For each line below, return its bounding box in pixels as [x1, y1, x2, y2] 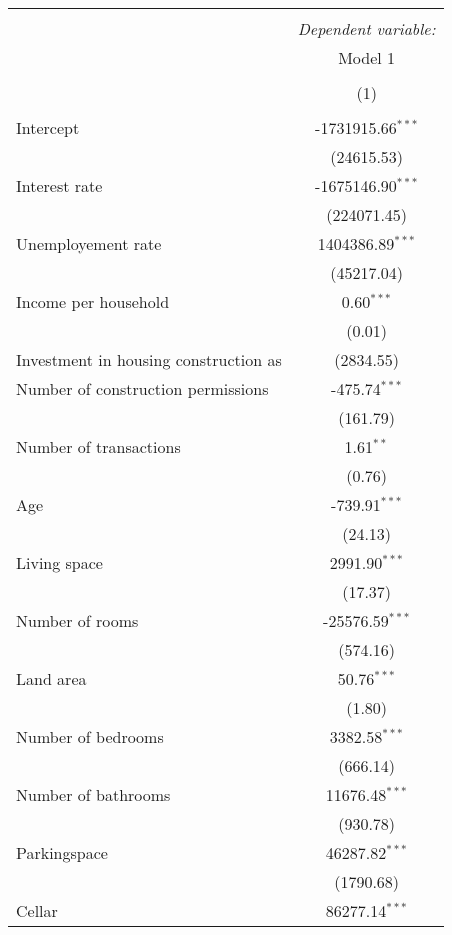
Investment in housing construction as [16, 348, 282, 371]
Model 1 [338, 46, 396, 69]
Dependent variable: [297, 17, 436, 40]
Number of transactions [16, 435, 181, 458]
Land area [16, 667, 87, 690]
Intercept [16, 116, 80, 139]
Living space [16, 551, 103, 574]
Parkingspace [16, 841, 108, 864]
